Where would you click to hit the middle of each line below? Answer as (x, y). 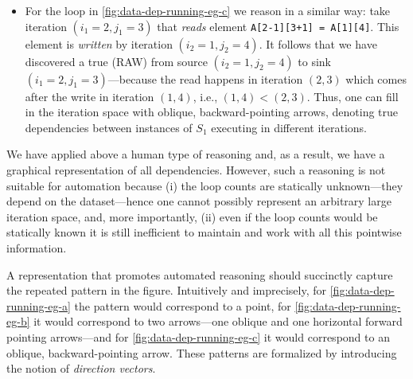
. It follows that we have (318, 43)
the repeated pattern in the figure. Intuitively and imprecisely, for (167, 290)
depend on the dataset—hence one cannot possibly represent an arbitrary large (199, 201)
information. (37, 247)
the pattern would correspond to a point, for (183, 305)
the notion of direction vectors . (81, 368)
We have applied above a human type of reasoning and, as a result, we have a (196, 154)
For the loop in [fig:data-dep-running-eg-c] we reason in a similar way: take (208, 10)
